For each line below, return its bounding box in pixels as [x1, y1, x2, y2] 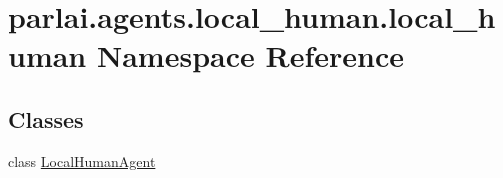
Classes [8, 103, 84, 134]
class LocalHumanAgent [8, 150, 156, 171]
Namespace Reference [96, 35, 404, 76]
